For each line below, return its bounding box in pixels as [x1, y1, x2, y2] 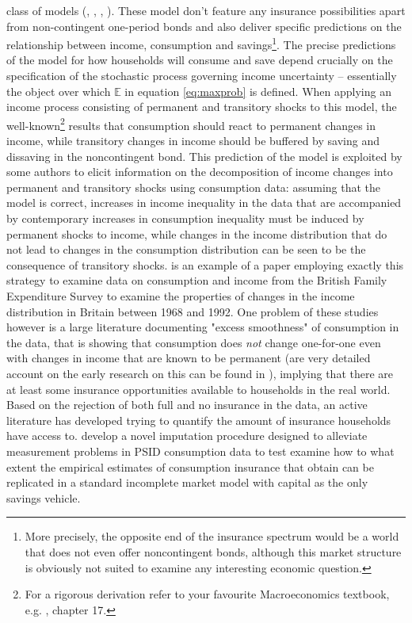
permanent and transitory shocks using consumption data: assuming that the [6, 178, 381, 195]
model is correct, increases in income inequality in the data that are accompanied [6, 194, 402, 211]
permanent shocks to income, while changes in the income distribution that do [6, 225, 387, 242]
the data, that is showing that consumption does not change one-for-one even [6, 334, 381, 350]
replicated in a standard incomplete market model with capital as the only [6, 474, 368, 491]
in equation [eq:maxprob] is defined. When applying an [124, 82, 391, 99]
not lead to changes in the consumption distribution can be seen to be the [6, 241, 366, 258]
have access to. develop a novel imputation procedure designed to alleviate [6, 427, 368, 444]
